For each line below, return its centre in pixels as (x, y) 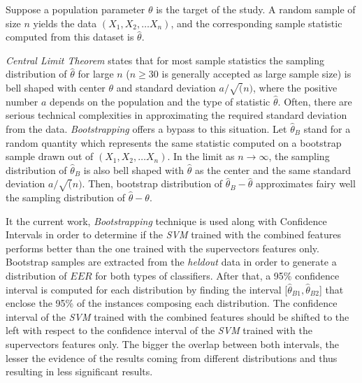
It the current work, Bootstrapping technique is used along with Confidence (166, 221)
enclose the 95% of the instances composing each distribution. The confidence (172, 303)
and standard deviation (166, 87)
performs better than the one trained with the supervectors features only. (162, 248)
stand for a (327, 128)
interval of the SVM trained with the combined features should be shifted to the (178, 316)
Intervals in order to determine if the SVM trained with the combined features (173, 234)
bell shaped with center (56, 87)
